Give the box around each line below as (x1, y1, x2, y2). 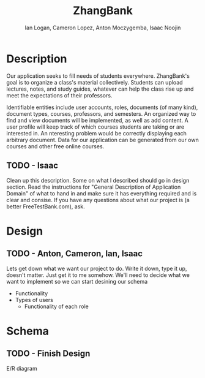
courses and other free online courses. (6, 142, 105, 150)
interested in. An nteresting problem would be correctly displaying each (6, 129, 187, 137)
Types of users (15, 296, 53, 303)
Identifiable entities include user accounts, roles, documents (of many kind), (6, 104, 198, 111)
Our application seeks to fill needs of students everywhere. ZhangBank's (6, 72, 190, 80)
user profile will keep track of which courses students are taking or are (6, 123, 185, 130)
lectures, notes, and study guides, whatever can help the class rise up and (6, 85, 194, 93)
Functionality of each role (24, 303, 89, 310)
